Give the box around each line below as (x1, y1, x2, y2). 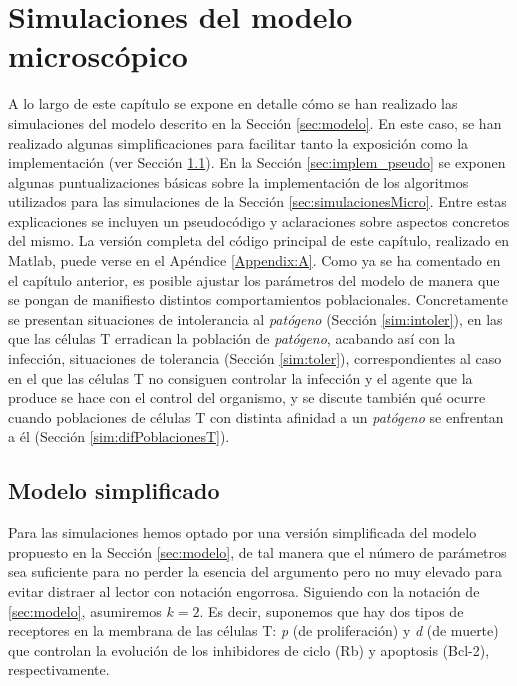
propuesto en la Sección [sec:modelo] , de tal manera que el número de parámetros (8, 541, 507, 562)
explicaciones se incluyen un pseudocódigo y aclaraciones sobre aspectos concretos (8, 210, 510, 231)
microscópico (8, 35, 188, 76)
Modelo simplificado (8, 475, 220, 506)
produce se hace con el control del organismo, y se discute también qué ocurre (8, 387, 486, 408)
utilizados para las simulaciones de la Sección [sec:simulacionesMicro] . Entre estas (8, 191, 507, 212)
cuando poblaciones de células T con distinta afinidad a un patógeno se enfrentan (8, 406, 504, 427)
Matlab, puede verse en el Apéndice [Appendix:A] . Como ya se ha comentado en (8, 250, 501, 271)
